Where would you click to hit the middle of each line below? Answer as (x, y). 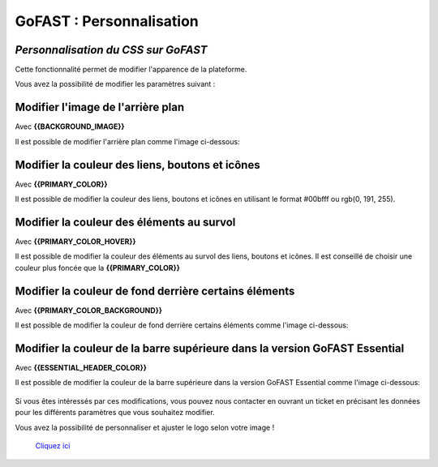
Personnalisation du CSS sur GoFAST (111, 50)
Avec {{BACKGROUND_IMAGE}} (70, 126)
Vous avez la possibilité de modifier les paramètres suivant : (115, 84)
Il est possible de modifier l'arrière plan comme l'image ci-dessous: (127, 141)
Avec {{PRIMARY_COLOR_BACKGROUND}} (88, 310)
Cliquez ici (53, 445)
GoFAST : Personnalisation (107, 21)
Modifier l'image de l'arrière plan (100, 107)
